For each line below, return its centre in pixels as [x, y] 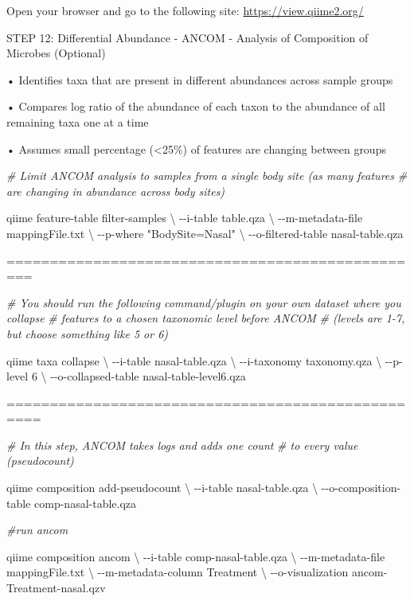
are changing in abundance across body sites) [116, 191]
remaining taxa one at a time [78, 121]
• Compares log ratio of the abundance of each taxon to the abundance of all [196, 106]
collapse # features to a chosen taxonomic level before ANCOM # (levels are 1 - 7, [206, 318]
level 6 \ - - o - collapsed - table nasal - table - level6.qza [126, 376]
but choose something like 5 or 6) [88, 333]
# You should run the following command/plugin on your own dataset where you [204, 302]
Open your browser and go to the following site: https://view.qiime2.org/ [185, 10]
